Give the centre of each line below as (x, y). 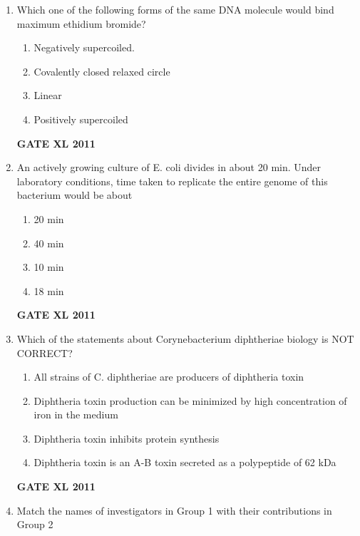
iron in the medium (76, 414)
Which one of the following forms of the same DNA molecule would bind (175, 9)
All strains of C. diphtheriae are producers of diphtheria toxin (169, 377)
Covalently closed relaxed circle (102, 71)
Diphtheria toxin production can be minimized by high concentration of (190, 400)
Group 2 (35, 524)
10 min (49, 267)
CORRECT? (45, 352)
